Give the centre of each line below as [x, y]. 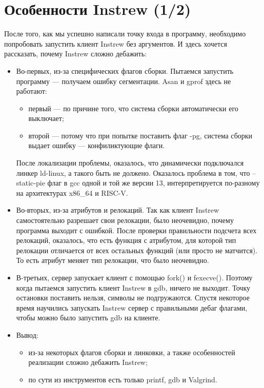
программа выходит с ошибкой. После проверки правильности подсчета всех [136, 230]
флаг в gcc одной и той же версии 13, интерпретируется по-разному [154, 183]
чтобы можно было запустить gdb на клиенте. [88, 318]
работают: [32, 91]
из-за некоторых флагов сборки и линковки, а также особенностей [132, 352]
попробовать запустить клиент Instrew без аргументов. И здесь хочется [116, 43]
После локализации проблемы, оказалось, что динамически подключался [130, 163]
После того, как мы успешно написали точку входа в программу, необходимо [125, 34]
